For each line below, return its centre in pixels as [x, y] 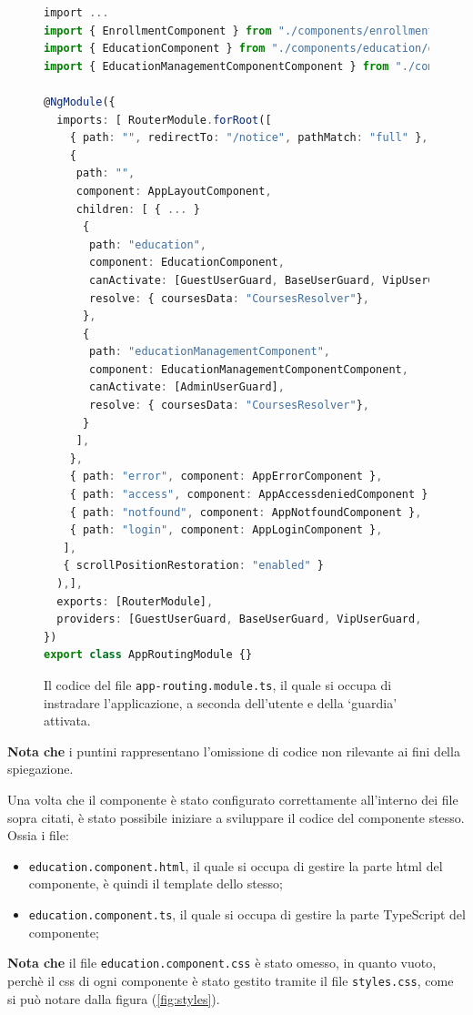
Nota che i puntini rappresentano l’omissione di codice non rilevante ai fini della [234, 751]
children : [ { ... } [138, 209]
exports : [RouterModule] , [135, 601]
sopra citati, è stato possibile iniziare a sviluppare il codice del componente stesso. [236, 817]
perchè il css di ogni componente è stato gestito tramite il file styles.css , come [231, 980]
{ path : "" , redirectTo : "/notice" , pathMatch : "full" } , [249, 138]
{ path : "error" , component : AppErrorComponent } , [226, 477]
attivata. [67, 721]
